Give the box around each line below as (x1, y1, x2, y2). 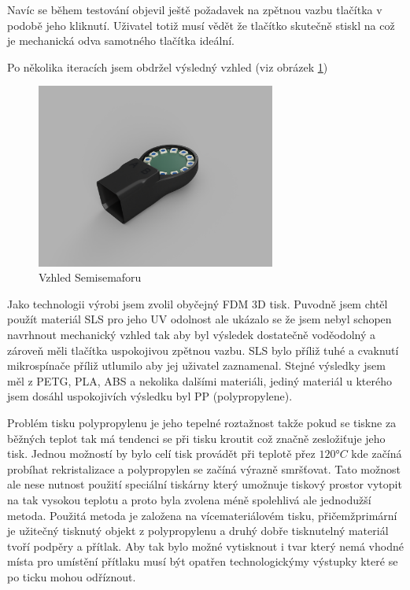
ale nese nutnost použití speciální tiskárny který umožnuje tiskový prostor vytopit (7, 476, 402, 492)
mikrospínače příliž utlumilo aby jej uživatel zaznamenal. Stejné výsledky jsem (7, 357, 386, 374)
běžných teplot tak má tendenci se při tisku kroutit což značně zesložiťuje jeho (7, 430, 386, 446)
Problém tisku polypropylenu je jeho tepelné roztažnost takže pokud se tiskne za (7, 414, 397, 430)
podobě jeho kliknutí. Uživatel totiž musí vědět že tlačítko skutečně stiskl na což (7, 17, 395, 33)
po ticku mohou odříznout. (7, 568, 136, 584)
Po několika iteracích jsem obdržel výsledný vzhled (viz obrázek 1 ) (7, 58, 328, 75)
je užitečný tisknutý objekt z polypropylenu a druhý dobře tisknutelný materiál (7, 522, 389, 539)
